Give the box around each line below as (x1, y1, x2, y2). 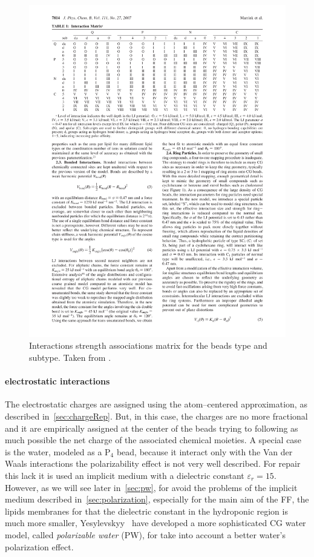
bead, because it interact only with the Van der (116, 445, 293, 458)
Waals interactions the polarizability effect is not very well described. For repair (5, 457, 301, 470)
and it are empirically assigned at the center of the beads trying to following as (5, 421, 298, 434)
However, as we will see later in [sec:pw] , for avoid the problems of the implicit (5, 481, 298, 493)
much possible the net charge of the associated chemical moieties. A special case (5, 433, 302, 446)
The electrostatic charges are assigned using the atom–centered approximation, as (5, 398, 307, 410)
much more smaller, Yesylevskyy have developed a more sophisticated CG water (5, 516, 306, 529)
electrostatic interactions (5, 375, 110, 387)
